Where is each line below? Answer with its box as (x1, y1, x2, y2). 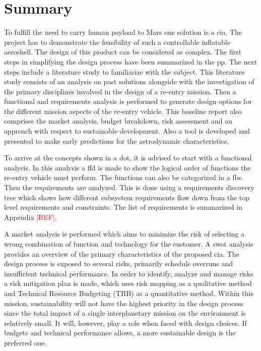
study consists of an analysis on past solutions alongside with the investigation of (4, 76, 254, 87)
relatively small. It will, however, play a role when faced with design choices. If (4, 317, 247, 328)
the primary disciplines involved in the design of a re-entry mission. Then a (4, 86, 236, 96)
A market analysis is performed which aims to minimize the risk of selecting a (4, 228, 244, 239)
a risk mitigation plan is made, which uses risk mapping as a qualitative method (4, 278, 252, 288)
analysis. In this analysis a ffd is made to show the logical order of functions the (4, 162, 251, 172)
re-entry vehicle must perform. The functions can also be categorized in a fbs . (4, 172, 243, 183)
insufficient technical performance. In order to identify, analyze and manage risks (4, 268, 253, 278)
